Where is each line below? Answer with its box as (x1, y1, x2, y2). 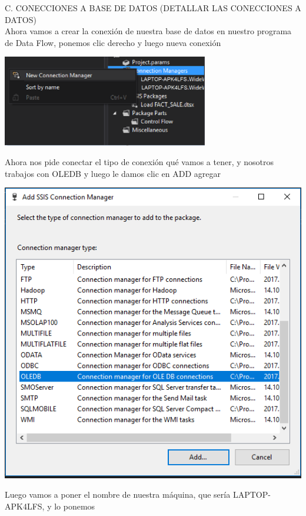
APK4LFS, (5, 500, 45, 512)
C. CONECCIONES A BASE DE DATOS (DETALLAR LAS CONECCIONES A (5, 2, 301, 14)
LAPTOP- (232, 488, 271, 501)
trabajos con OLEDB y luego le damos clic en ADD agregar (5, 167, 221, 179)
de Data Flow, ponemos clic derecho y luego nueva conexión (5, 36, 221, 48)
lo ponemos (54, 500, 95, 512)
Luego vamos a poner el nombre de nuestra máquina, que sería (5, 488, 231, 501)
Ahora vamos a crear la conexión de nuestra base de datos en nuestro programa (5, 25, 292, 37)
